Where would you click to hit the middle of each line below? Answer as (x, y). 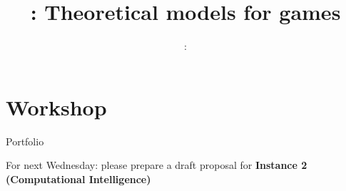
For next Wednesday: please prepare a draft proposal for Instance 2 (157, 165)
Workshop (56, 107)
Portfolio (25, 141)
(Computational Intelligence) (78, 179)
